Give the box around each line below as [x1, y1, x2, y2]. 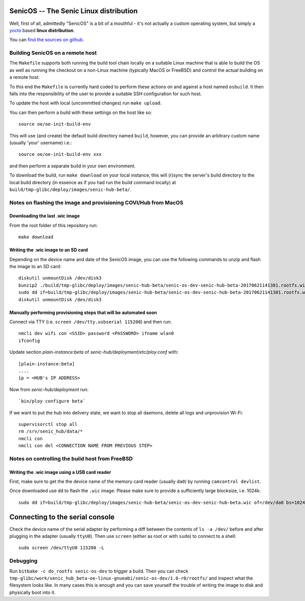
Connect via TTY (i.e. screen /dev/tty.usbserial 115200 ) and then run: [9, 319, 172, 325]
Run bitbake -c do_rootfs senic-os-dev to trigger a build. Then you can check [9, 568, 189, 574]
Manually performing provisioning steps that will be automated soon [9, 309, 157, 316]
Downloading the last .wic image [9, 213, 80, 219]
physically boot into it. [9, 589, 56, 595]
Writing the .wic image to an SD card [9, 247, 88, 253]
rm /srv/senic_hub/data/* [18, 428, 83, 435]
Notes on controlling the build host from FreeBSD [9, 455, 133, 462]
